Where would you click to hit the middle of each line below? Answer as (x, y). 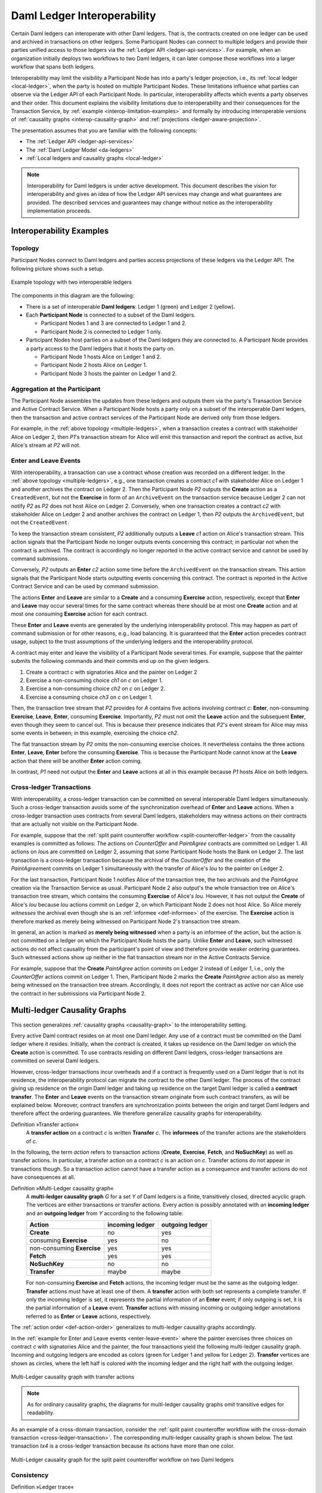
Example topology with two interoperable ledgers (72, 282)
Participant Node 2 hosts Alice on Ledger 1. (94, 365)
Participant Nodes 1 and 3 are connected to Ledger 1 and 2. (114, 323)
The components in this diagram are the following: (73, 296)
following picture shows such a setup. (58, 268)
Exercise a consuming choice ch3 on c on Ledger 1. (89, 697)
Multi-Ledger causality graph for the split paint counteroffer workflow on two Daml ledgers (123, 1460)
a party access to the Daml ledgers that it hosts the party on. (100, 348)
